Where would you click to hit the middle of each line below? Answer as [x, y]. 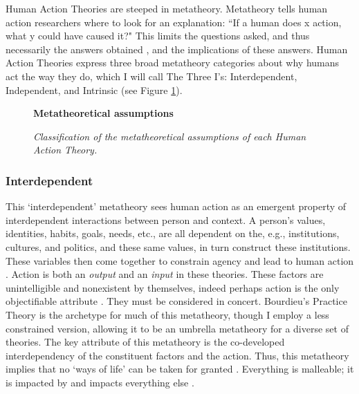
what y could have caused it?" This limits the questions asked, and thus [158, 36]
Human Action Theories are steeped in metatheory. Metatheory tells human [167, 8]
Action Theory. [65, 150]
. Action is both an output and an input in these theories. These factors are [165, 274]
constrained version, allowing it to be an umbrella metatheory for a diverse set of [177, 328]
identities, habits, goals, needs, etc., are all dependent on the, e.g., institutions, [173, 233]
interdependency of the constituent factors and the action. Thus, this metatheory [177, 355]
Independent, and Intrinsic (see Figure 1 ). [94, 90]
